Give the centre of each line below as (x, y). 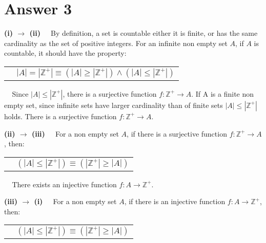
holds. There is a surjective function (60, 116)
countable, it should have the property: (65, 53)
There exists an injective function (64, 184)
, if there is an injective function (175, 201)
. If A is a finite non (223, 93)
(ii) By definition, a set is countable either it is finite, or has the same (144, 33)
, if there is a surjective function (177, 133)
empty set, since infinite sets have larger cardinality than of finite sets (114, 105)
